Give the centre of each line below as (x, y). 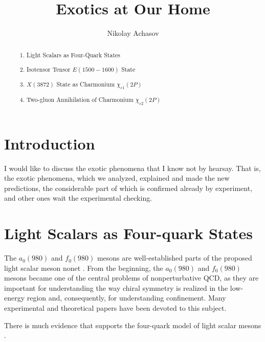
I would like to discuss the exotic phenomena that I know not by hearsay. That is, (132, 168)
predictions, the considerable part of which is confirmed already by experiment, (128, 188)
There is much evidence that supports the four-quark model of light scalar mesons (133, 325)
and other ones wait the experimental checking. (78, 198)
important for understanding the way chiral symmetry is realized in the (116, 287)
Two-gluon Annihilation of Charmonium (80, 100)
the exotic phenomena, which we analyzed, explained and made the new (117, 178)
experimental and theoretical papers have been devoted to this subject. (115, 308)
